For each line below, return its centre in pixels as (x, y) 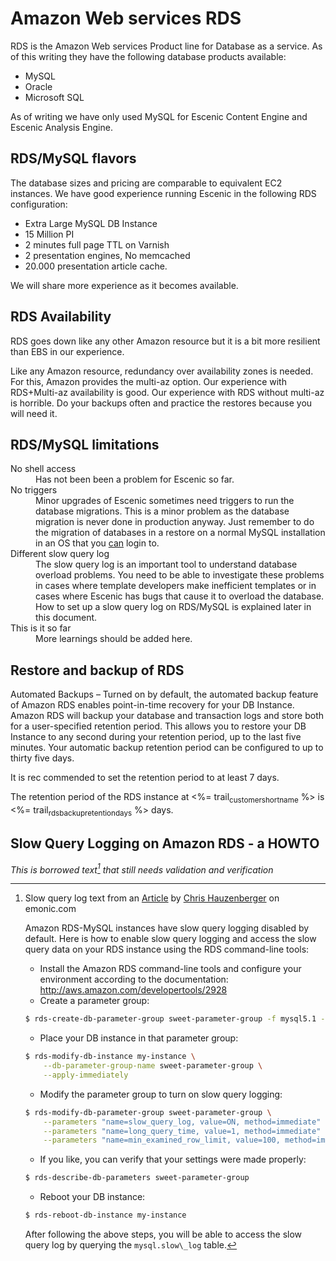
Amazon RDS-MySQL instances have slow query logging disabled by (167, 928)
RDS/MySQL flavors (73, 158)
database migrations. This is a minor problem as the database (162, 511)
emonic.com (50, 909)
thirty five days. (42, 758)
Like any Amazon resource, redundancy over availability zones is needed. (162, 371)
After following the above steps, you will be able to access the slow (163, 1234)
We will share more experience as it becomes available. (124, 285)
